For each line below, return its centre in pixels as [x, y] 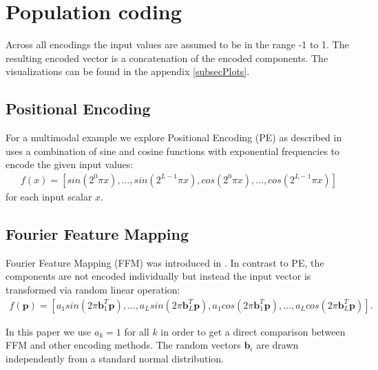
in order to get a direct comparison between [253, 331]
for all [137, 331]
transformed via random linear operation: [93, 289]
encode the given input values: [70, 164]
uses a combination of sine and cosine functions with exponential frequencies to [173, 151]
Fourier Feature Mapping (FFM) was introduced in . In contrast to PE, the [165, 262]
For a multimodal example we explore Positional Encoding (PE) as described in [174, 137]
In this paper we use [49, 331]
